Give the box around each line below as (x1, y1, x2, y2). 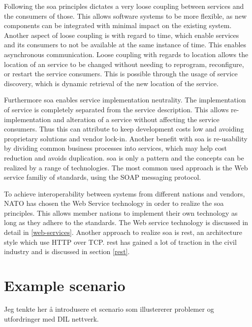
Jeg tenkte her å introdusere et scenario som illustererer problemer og (4, 303, 214, 314)
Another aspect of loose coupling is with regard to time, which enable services (4, 30, 239, 40)
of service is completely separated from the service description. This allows (4, 104, 229, 114)
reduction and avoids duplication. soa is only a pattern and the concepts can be (4, 152, 244, 163)
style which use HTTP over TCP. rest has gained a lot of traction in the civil (4, 236, 237, 247)
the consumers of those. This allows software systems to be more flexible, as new (4, 10, 247, 21)
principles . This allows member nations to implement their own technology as (4, 207, 238, 218)
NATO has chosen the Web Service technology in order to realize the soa (4, 198, 224, 208)
